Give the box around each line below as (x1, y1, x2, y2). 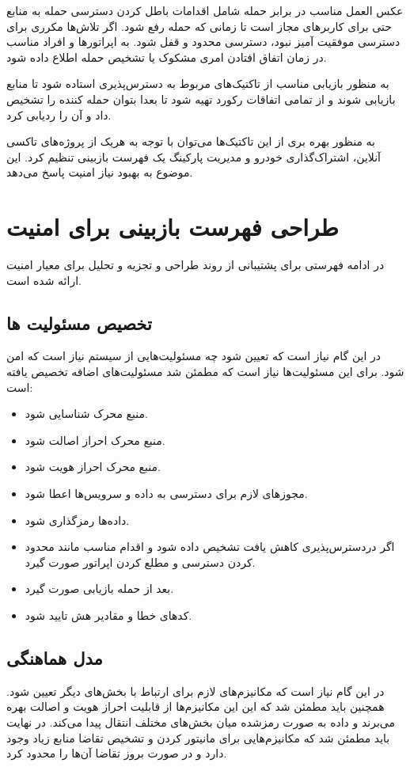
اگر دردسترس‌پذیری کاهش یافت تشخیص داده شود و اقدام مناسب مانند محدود (25, 538, 395, 555)
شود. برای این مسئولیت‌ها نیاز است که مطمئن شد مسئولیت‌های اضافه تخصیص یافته (6, 363, 404, 380)
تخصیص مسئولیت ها (6, 310, 152, 335)
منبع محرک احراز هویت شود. (25, 458, 161, 475)
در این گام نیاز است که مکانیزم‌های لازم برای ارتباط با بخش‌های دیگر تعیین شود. (6, 682, 385, 699)
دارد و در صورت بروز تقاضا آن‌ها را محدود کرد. (6, 745, 227, 761)
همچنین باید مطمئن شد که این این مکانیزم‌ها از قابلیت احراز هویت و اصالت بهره (6, 698, 385, 715)
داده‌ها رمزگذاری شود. (25, 511, 130, 528)
